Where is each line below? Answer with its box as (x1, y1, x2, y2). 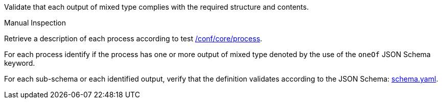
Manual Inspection (4, 18, 66, 27)
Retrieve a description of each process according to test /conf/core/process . (4, 34, 263, 43)
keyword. (4, 59, 35, 67)
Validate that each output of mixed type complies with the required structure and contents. (4, 3, 309, 11)
